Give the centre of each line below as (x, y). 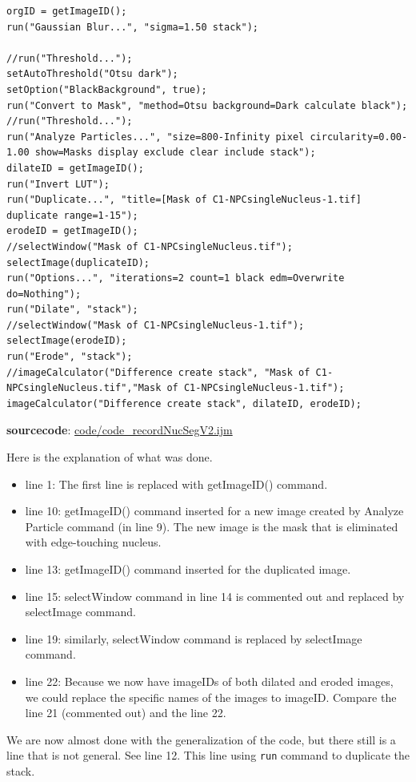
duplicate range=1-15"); (72, 215)
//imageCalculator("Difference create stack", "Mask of (158, 372)
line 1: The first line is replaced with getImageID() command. (176, 484)
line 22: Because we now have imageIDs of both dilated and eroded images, (209, 681)
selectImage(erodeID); (67, 341)
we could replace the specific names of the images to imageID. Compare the (211, 697)
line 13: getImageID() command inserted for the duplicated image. (188, 569)
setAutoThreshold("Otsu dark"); (92, 74)
